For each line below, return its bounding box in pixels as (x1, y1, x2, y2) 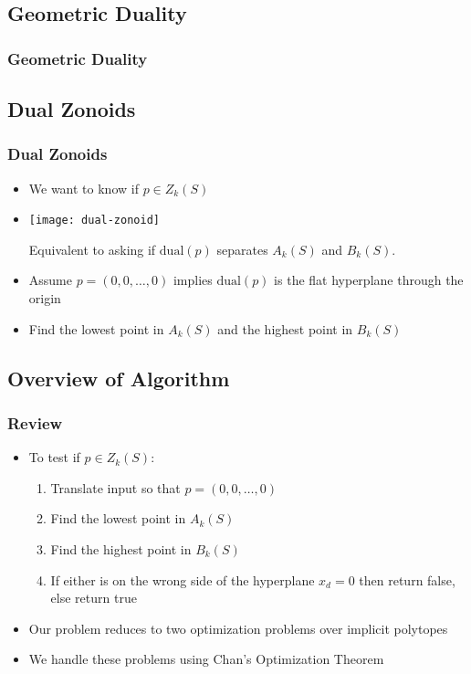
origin (28, 289, 61, 308)
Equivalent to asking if (28, 239, 156, 258)
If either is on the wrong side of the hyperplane (50, 570, 315, 589)
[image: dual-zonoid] (28, 214, 160, 227)
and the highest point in (217, 319, 353, 338)
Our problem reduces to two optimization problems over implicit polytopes (28, 618, 448, 637)
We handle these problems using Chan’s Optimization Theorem (28, 649, 384, 669)
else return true (50, 588, 137, 607)
